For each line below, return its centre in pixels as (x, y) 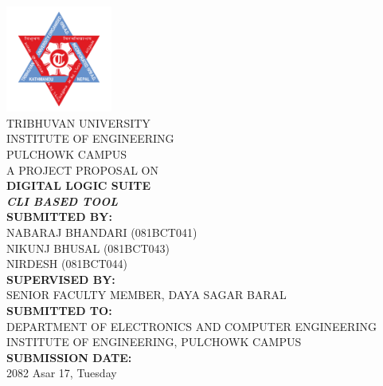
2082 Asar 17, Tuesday (62, 373)
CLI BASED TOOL (62, 201)
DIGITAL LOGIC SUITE (79, 185)
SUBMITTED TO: (59, 310)
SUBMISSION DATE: (69, 357)
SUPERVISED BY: (61, 279)
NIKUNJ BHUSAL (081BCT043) (88, 248)
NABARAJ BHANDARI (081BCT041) (102, 232)
